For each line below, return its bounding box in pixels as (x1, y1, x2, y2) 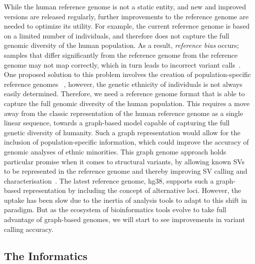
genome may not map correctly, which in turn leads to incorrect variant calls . (4, 59, 241, 70)
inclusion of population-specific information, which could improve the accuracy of (4, 137, 249, 147)
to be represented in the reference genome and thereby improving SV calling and (4, 166, 248, 176)
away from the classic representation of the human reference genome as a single (4, 108, 243, 118)
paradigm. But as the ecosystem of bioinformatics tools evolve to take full (4, 204, 226, 215)
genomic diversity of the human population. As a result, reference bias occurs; (4, 40, 239, 50)
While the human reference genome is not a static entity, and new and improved (4, 1, 246, 11)
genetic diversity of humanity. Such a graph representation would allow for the (4, 127, 241, 137)
